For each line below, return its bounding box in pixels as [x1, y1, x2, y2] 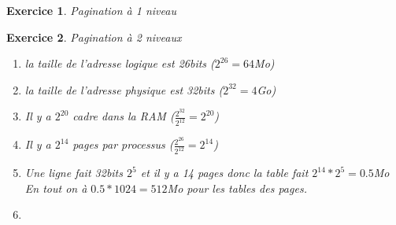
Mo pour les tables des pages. [167, 179, 307, 196]
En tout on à [24, 179, 87, 196]
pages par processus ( [72, 136, 174, 153]
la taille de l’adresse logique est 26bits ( [24, 55, 215, 72]
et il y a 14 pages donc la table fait [140, 164, 309, 181]
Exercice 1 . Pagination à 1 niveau [6, 2, 176, 18]
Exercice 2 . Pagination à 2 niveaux [6, 28, 182, 45]
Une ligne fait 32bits [24, 164, 123, 181]
